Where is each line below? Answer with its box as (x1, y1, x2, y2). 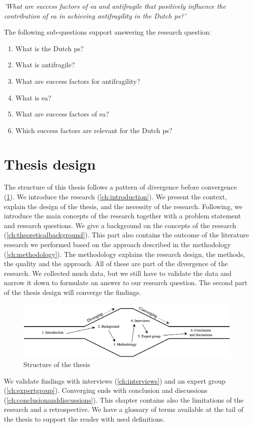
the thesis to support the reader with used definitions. (4, 413, 165, 424)
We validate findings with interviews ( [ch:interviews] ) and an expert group (4, 375, 226, 386)
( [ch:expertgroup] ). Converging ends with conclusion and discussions (4, 385, 208, 395)
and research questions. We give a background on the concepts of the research (4, 220, 236, 230)
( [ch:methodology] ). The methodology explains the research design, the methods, (4, 249, 245, 259)
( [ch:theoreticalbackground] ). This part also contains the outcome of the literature (4, 230, 249, 240)
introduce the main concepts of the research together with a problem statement (4, 211, 241, 221)
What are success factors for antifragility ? (15, 76, 140, 86)
